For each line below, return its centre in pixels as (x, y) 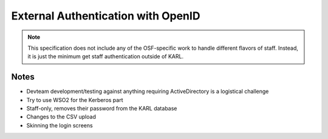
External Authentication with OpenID (106, 16)
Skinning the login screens (60, 125)
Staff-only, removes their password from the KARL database (102, 109)
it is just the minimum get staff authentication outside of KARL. (106, 56)
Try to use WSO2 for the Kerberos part (75, 100)
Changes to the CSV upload (61, 117)
